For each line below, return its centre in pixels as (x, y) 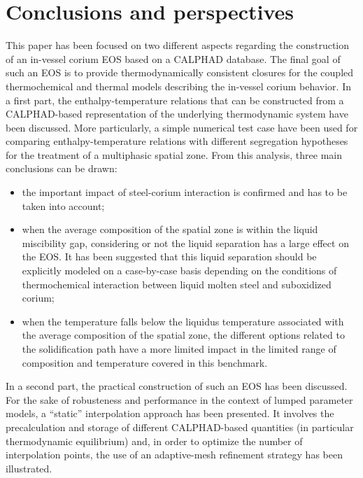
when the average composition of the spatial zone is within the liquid (170, 229)
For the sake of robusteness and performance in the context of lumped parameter (179, 399)
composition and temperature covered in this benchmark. (145, 362)
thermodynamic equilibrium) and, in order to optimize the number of (154, 441)
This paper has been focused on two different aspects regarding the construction (178, 45)
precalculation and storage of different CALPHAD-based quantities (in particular (180, 427)
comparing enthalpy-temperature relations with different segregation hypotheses (177, 141)
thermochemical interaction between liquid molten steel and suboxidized (177, 284)
